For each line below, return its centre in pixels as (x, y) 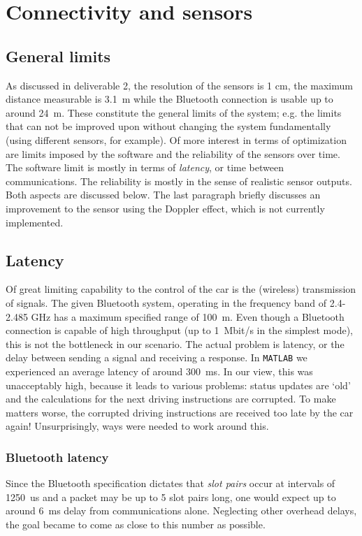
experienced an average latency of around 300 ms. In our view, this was (159, 371)
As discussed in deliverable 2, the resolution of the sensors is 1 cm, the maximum (179, 85)
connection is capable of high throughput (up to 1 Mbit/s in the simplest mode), (179, 330)
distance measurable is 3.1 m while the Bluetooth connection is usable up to (169, 99)
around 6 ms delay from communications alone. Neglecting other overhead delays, (181, 510)
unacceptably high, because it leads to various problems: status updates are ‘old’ (178, 385)
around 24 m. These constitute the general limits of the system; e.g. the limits (174, 112)
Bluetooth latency (57, 457)
